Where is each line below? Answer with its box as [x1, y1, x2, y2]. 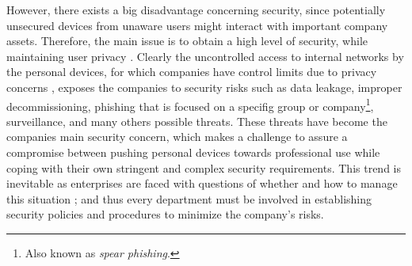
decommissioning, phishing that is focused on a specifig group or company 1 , [6, 95, 374, 114]
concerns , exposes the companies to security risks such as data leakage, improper [6, 78, 402, 95]
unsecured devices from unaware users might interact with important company [6, 17, 388, 33]
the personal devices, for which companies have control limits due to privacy [6, 63, 377, 80]
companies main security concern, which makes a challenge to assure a [6, 128, 348, 145]
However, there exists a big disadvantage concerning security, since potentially [6, 2, 386, 17]
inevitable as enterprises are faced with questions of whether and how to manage [6, 175, 398, 192]
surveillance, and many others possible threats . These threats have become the [6, 112, 387, 129]
